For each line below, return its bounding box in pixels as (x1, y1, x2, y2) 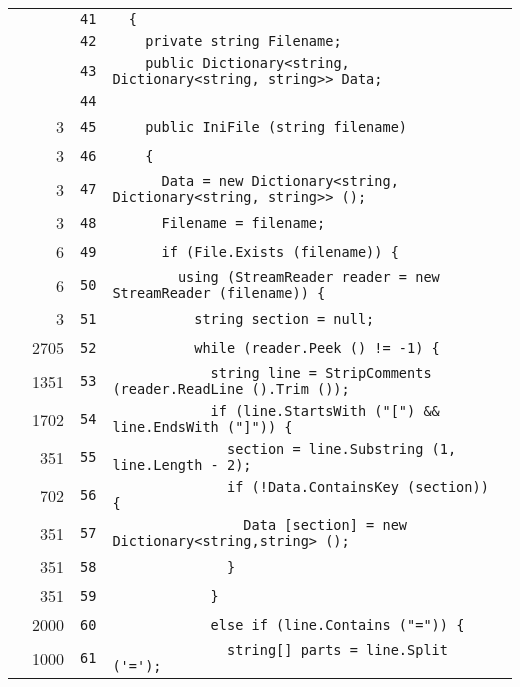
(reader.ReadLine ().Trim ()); (112, 381, 350, 397)
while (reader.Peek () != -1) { (194, 339, 440, 356)
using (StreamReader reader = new (177, 269, 440, 285)
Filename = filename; (161, 214, 326, 231)
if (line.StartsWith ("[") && (210, 403, 440, 419)
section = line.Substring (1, (226, 441, 457, 457)
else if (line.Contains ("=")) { (210, 616, 465, 633)
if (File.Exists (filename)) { (161, 243, 399, 260)
